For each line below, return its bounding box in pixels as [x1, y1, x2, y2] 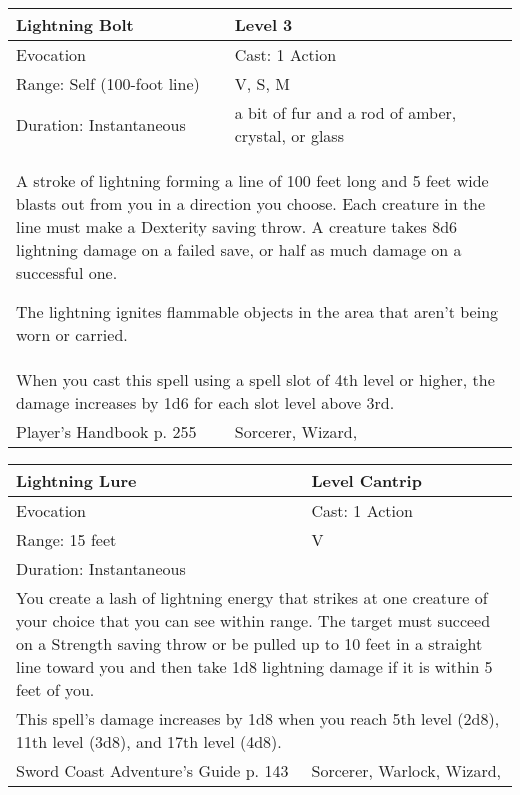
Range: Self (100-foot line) [16, 72, 200, 95]
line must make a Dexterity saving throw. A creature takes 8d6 [16, 215, 458, 238]
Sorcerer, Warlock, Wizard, [311, 759, 502, 782]
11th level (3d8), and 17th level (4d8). [16, 730, 282, 753]
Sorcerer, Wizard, [234, 420, 358, 443]
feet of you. [16, 678, 95, 701]
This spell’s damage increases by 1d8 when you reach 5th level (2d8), [16, 707, 500, 730]
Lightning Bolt [16, 13, 134, 36]
